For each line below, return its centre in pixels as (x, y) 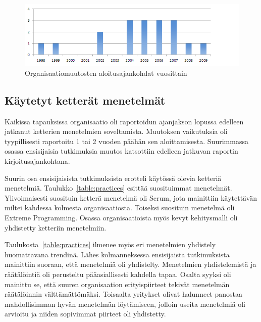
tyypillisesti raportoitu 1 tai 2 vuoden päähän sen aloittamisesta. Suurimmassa (126, 141)
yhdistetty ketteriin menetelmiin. (56, 227)
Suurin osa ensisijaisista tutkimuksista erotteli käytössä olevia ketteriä (113, 178)
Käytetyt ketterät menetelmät (85, 100)
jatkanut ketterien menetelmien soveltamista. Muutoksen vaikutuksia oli (116, 131)
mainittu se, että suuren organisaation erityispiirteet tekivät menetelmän (117, 284)
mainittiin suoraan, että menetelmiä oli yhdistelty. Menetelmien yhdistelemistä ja (130, 264)
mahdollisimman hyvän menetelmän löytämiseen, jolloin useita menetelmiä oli (125, 304)
